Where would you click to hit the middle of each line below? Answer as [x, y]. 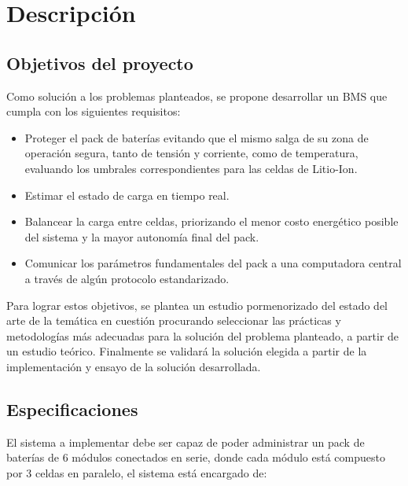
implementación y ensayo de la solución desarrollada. [134, 366]
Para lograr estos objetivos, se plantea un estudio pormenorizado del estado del [197, 305]
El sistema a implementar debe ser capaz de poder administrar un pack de [186, 442]
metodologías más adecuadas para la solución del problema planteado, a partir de [203, 335]
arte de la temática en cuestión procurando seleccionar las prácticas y [174, 320]
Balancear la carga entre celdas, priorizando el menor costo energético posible [211, 221]
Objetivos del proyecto [100, 63]
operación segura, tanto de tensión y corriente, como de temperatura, [191, 153]
